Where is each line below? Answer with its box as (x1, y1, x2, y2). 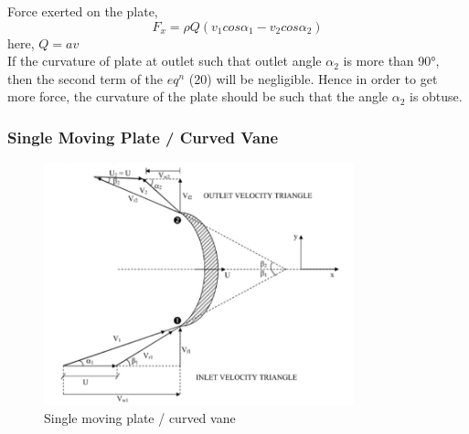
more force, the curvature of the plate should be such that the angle (7, 87, 389, 106)
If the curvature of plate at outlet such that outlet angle (7, 51, 322, 70)
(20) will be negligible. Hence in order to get (188, 69, 438, 88)
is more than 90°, (343, 51, 440, 70)
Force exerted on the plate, (7, 2, 158, 20)
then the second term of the (7, 69, 164, 88)
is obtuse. (410, 87, 463, 106)
